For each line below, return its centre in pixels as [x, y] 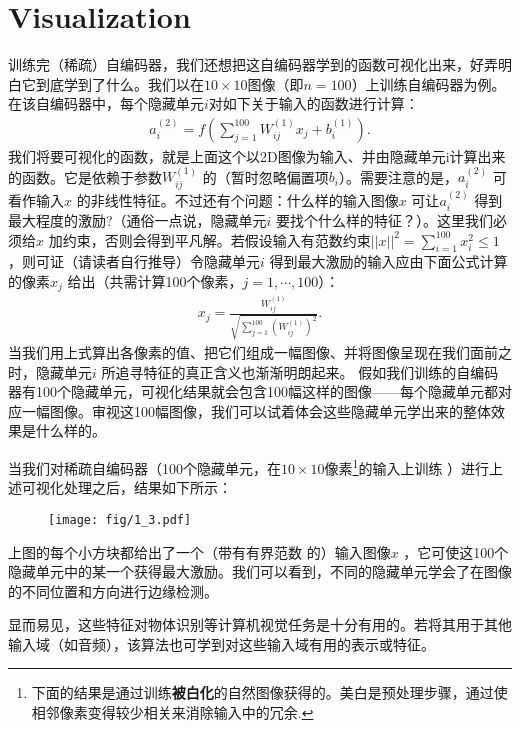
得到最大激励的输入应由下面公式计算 [388, 261]
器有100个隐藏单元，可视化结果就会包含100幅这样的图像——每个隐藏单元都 [253, 391]
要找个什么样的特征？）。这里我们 [385, 220]
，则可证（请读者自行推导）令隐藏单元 [134, 261]
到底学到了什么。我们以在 [119, 83]
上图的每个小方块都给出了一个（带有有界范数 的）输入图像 [199, 551]
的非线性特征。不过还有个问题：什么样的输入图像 [237, 199]
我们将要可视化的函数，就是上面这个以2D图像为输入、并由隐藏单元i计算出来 [257, 155]
